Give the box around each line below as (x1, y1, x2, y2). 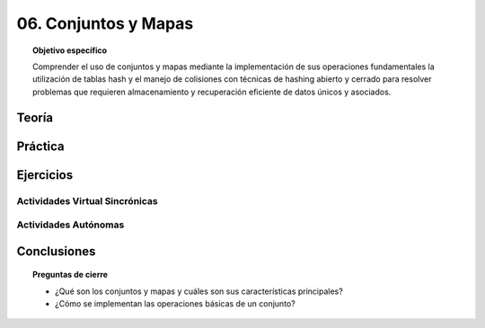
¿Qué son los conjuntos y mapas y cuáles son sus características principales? (55, 286, 343, 297)
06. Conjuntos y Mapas (16, 13, 194, 33)
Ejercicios (16, 167, 74, 182)
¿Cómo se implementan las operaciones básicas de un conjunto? (55, 298, 295, 309)
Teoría (16, 110, 54, 125)
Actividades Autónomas (16, 218, 125, 231)
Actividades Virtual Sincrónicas (16, 194, 158, 207)
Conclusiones (16, 244, 96, 259)
